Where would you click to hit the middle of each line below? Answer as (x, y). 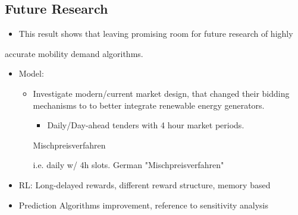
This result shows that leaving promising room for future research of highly (156, 34)
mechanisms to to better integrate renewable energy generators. (149, 105)
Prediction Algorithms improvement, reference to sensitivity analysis (144, 205)
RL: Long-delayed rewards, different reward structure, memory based (145, 184)
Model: (31, 73)
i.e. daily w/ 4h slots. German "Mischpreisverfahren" (128, 165)
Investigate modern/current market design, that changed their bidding (161, 93)
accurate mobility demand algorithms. (74, 53)
